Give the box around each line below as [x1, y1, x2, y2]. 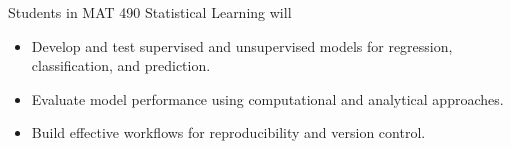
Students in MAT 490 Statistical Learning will [8, 2, 292, 22]
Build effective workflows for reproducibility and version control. [31, 122, 426, 143]
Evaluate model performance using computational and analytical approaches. [31, 88, 504, 109]
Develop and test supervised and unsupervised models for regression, [31, 35, 453, 56]
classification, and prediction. [31, 55, 211, 76]
